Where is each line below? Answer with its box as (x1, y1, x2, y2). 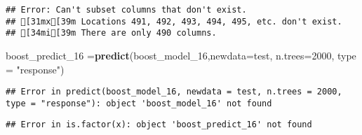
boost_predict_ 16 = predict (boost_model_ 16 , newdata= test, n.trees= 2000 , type (6, 48, 356, 62)
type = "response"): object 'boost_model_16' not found (6, 98, 272, 108)
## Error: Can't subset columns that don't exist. (6, 5, 247, 15)
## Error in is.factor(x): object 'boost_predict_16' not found (6, 120, 312, 130)
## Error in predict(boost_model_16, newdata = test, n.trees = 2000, (6, 87, 342, 97)
